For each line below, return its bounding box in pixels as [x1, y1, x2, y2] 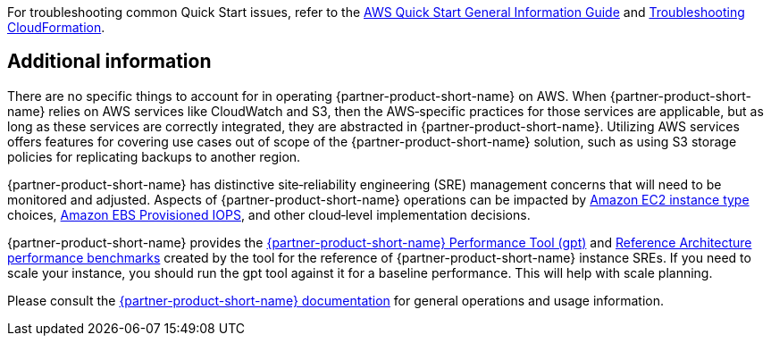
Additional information [7, 50, 212, 73]
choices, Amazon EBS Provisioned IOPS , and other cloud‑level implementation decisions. [7, 206, 531, 222]
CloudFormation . [7, 20, 105, 35]
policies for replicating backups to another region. [7, 148, 301, 164]
